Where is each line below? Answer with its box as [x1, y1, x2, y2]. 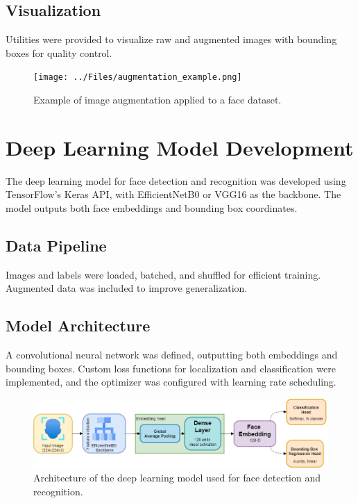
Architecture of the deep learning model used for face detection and [33, 470, 321, 484]
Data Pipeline [6, 234, 107, 256]
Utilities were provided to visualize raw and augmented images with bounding [6, 32, 337, 47]
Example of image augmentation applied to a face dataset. [33, 92, 282, 107]
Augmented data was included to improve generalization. [6, 281, 248, 295]
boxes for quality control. [6, 45, 112, 60]
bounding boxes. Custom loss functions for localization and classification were [6, 361, 336, 375]
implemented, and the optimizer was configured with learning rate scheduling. [6, 374, 336, 389]
